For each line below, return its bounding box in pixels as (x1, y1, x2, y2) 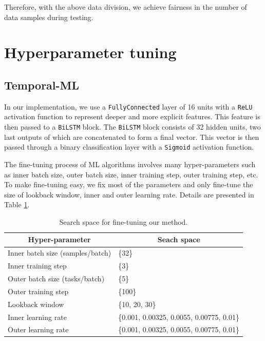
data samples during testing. (4, 11, 93, 22)
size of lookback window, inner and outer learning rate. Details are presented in (4, 189, 254, 200)
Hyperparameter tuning (4, 42, 177, 63)
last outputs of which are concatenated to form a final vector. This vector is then (4, 131, 259, 142)
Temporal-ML (4, 77, 80, 93)
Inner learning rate (8, 311, 67, 322)
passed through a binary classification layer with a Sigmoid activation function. (4, 141, 254, 152)
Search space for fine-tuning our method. (59, 216, 188, 227)
